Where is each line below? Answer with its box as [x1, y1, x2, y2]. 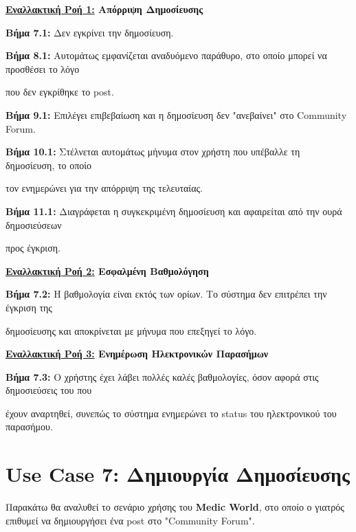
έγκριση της [5, 300, 52, 314]
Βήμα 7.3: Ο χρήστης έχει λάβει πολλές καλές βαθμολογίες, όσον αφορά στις [5, 369, 319, 384]
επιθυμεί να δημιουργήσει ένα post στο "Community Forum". [5, 513, 255, 527]
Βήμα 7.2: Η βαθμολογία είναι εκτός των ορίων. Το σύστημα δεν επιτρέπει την [5, 287, 327, 301]
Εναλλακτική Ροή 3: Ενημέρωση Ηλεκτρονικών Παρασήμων [5, 346, 269, 361]
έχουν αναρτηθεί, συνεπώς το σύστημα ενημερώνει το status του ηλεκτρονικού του [5, 406, 337, 420]
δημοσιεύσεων [5, 217, 62, 232]
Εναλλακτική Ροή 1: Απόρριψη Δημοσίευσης [5, 2, 203, 16]
